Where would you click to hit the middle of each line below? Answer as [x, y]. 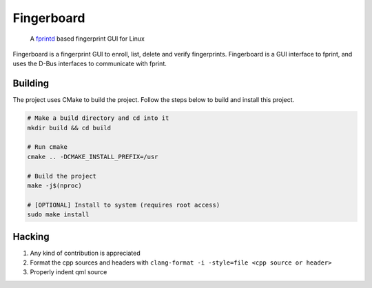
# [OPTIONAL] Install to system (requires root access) [124, 205]
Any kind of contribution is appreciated [85, 253]
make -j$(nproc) [55, 185]
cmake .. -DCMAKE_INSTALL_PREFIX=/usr [93, 156]
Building [31, 84]
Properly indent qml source [69, 272]
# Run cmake [48, 147]
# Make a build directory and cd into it [98, 118]
